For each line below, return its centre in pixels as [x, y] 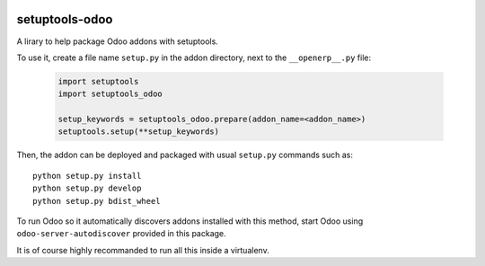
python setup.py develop [87, 188]
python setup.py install [87, 176]
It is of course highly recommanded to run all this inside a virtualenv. [143, 250]
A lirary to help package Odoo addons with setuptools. [118, 41]
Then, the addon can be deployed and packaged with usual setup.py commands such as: [185, 155]
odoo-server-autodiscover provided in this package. [121, 234]
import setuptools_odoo [110, 94]
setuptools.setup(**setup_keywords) [139, 132]
